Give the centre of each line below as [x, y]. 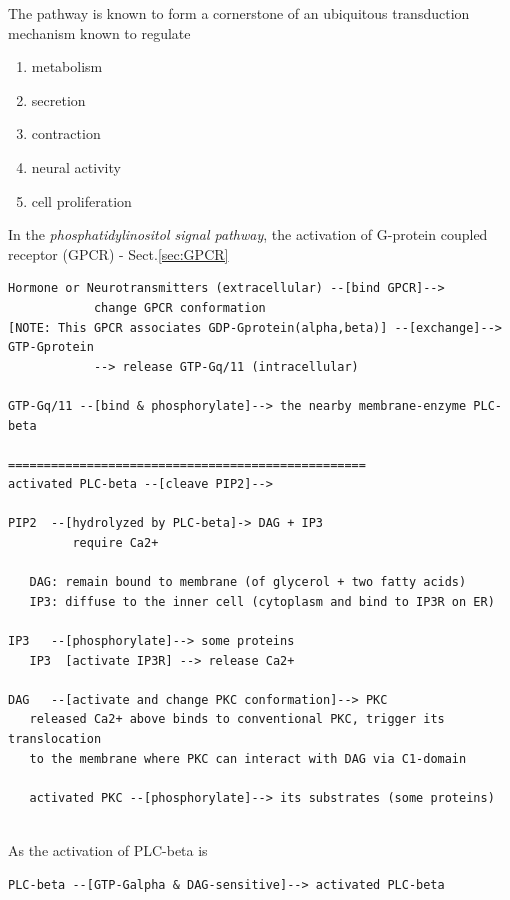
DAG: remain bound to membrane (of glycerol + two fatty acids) [248, 582]
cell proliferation [81, 200]
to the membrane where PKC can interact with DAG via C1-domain [248, 758]
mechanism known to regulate [99, 32]
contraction [66, 133]
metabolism [67, 66]
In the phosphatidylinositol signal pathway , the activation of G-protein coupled [248, 234]
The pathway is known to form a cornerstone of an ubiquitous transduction [239, 13]
